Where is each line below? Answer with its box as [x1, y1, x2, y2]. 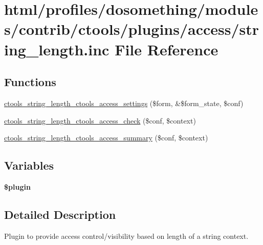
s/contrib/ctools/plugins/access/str [4, 18, 259, 39]
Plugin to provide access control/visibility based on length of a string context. [4, 230, 249, 241]
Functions [4, 74, 56, 90]
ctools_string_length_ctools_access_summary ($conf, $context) [4, 132, 208, 143]
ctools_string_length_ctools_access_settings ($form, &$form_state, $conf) [4, 97, 244, 108]
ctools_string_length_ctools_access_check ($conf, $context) [4, 115, 196, 126]
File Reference [115, 38, 218, 59]
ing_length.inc [4, 38, 109, 59]
